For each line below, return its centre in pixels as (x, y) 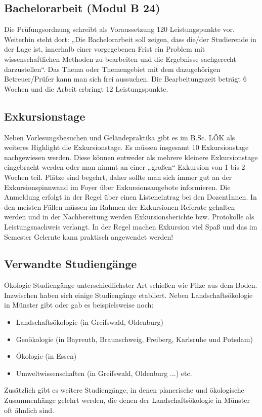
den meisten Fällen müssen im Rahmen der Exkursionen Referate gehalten (120, 206)
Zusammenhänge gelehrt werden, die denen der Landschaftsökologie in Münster (127, 400)
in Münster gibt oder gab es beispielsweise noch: (79, 305)
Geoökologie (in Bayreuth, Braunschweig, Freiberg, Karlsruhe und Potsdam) (134, 339)
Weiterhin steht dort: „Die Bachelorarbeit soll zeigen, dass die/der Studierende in (130, 39)
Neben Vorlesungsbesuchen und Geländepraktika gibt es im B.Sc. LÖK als (120, 137)
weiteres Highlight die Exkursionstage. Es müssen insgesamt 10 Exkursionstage (126, 147)
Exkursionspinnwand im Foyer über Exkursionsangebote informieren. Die (117, 187)
